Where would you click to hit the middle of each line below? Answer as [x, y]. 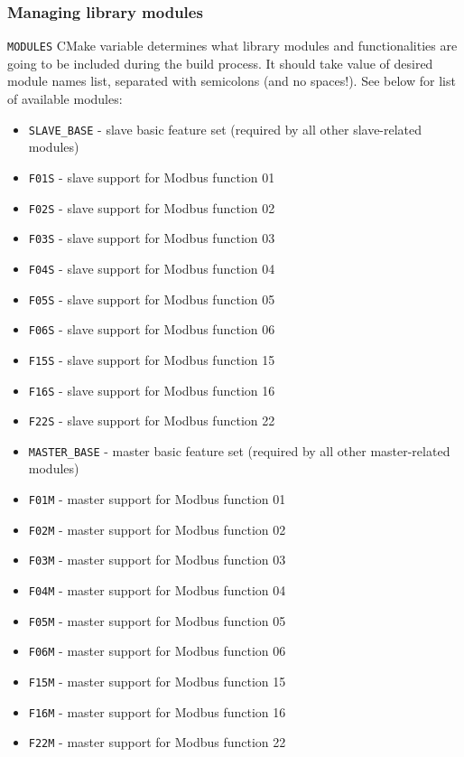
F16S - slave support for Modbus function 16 [152, 390]
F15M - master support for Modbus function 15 [157, 681]
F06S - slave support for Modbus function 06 [152, 329]
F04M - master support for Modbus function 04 [157, 590]
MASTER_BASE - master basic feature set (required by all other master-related [239, 450]
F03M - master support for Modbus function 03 [157, 560]
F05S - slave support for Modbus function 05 [152, 299]
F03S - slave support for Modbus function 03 [152, 238]
